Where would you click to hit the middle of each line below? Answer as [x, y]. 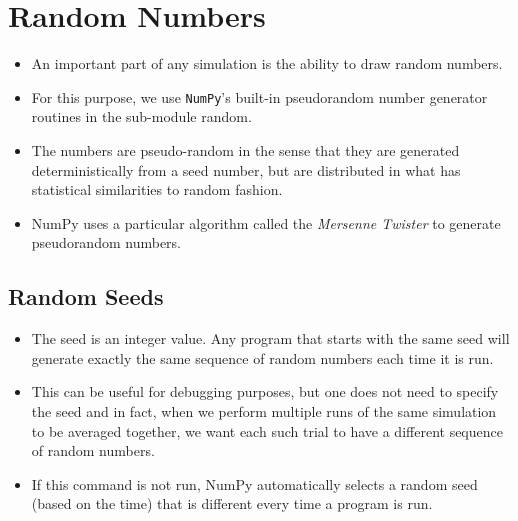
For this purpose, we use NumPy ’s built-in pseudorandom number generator [259, 96]
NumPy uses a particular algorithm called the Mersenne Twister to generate [266, 222]
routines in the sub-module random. [141, 116]
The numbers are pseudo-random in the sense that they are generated [245, 149]
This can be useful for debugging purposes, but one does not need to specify [265, 391]
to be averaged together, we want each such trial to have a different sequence [267, 430]
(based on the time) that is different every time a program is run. [232, 503]
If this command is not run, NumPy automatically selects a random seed [254, 483]
